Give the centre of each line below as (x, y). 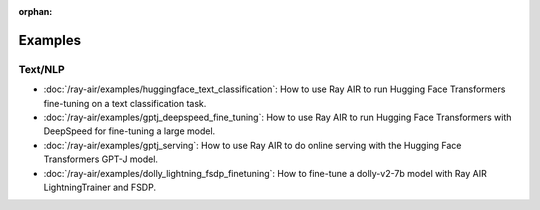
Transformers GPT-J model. (101, 159)
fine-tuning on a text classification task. (125, 103)
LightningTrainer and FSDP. (100, 187)
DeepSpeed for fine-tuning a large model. (129, 131)
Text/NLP (41, 69)
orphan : (35, 11)
